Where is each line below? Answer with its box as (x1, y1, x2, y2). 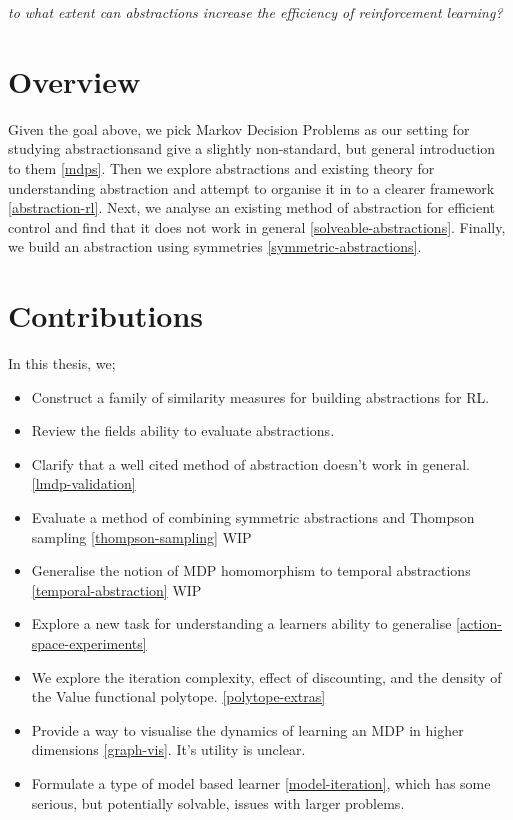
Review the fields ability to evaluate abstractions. (31, 420, 335, 441)
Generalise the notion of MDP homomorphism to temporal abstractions (31, 560, 471, 581)
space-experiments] (31, 632, 147, 653)
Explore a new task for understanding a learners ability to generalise (31, 613, 452, 634)
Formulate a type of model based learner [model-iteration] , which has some (31, 772, 491, 793)
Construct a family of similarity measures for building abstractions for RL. (31, 386, 490, 407)
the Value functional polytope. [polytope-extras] (31, 686, 326, 707)
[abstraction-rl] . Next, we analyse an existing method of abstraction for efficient (8, 197, 495, 218)
